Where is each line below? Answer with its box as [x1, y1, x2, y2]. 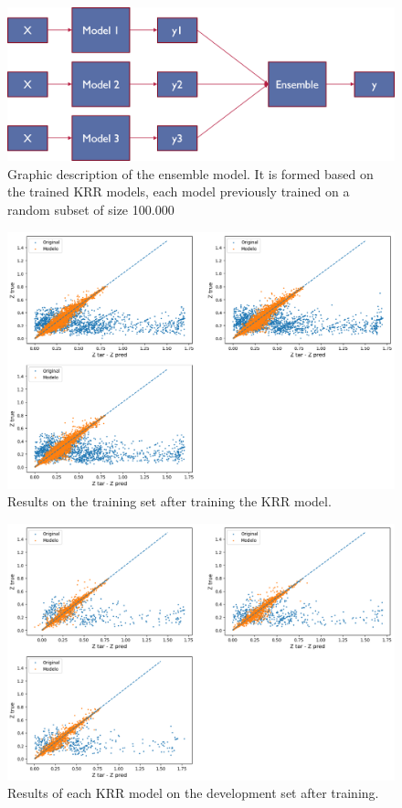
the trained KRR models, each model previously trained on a [7, 182, 350, 201]
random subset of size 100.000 [7, 200, 175, 219]
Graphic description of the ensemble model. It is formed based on [7, 164, 374, 183]
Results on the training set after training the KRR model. [7, 492, 332, 511]
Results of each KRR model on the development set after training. [7, 783, 379, 803]
